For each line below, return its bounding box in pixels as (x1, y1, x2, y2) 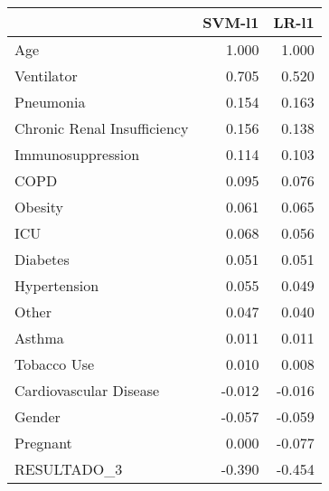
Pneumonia (14, 91, 86, 112)
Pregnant (14, 432, 72, 453)
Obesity (14, 196, 63, 217)
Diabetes (14, 249, 70, 269)
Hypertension (14, 275, 99, 296)
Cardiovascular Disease (14, 380, 160, 401)
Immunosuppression (14, 144, 140, 165)
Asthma (14, 327, 64, 348)
